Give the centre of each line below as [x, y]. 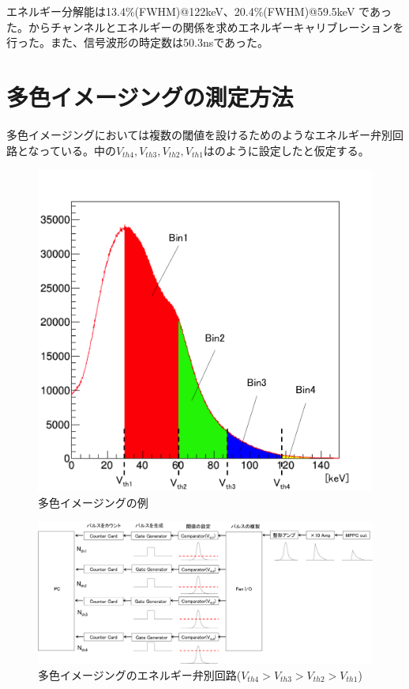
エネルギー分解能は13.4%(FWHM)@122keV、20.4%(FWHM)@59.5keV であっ [199, 11]
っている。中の [77, 150]
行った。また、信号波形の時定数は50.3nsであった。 [138, 42]
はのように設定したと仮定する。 [286, 150]
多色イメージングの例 [93, 502]
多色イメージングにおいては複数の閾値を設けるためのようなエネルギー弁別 [200, 134]
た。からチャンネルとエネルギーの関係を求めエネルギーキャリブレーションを [205, 26]
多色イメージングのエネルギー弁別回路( [140, 675]
